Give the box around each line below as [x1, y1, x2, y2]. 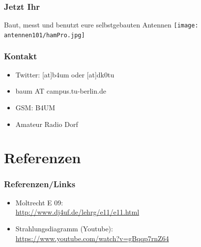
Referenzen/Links [4, 178, 76, 190]
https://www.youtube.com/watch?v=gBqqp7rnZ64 [15, 233, 169, 243]
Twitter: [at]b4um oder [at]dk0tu [15, 69, 115, 79]
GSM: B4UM [15, 102, 56, 112]
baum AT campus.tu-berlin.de [15, 86, 106, 96]
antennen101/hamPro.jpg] [4, 31, 85, 39]
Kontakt [4, 50, 37, 62]
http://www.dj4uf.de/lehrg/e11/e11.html [15, 207, 140, 217]
